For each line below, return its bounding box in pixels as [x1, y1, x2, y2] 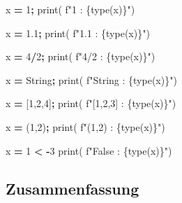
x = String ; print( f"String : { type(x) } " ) [6, 72, 177, 87]
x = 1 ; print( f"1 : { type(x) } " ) [6, 2, 135, 16]
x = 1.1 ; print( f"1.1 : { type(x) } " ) [6, 25, 150, 40]
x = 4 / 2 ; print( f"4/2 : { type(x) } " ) [6, 49, 156, 64]
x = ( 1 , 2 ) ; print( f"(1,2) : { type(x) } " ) [6, 119, 165, 134]
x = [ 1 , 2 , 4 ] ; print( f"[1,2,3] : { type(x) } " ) [6, 96, 176, 111]
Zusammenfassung [6, 177, 139, 199]
